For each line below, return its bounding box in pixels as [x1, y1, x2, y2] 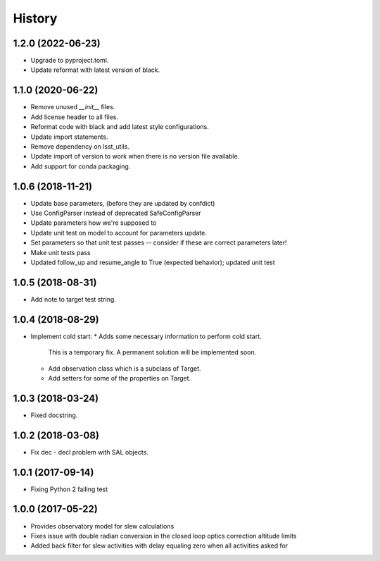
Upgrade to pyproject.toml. [30, 56, 109, 65]
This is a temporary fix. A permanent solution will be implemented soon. [48, 348, 257, 357]
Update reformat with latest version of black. [30, 66, 160, 74]
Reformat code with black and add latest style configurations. [30, 123, 209, 131]
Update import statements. [30, 132, 108, 141]
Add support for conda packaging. [30, 162, 131, 171]
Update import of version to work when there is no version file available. [30, 152, 240, 161]
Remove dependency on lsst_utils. [30, 142, 130, 151]
